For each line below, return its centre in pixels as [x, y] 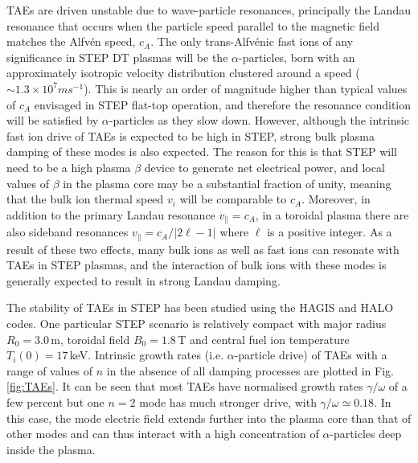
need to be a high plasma [69, 167]
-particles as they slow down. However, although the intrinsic [259, 120]
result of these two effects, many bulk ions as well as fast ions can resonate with [203, 249]
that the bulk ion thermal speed [85, 199]
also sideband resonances [68, 232]
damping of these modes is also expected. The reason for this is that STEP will [202, 152]
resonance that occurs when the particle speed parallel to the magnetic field [193, 25]
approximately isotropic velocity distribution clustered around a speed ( [183, 73]
